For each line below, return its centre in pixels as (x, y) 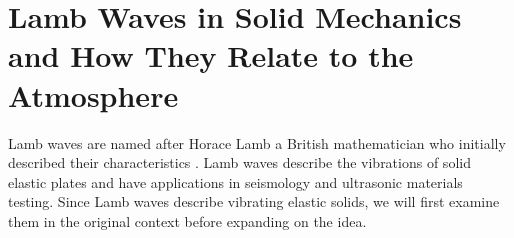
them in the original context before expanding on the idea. (187, 220)
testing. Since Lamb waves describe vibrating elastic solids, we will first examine (254, 201)
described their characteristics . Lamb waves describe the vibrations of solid (239, 162)
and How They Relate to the (211, 55)
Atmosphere (93, 94)
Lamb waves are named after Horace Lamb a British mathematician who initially (257, 142)
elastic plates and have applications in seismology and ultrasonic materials (235, 181)
